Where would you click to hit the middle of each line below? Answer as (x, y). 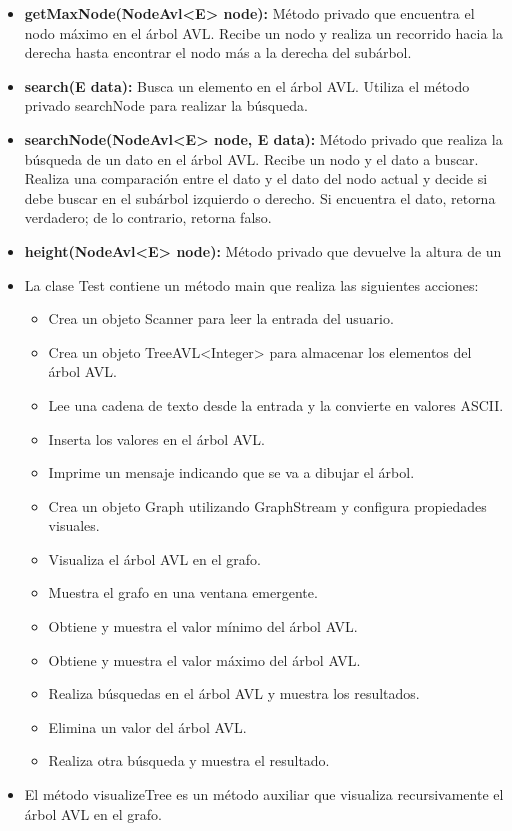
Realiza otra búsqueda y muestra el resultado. (189, 760)
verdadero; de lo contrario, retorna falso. (148, 217)
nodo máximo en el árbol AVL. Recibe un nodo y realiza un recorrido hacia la (263, 32)
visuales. (74, 525)
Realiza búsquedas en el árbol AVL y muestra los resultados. (234, 693)
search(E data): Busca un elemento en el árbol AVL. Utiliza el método (247, 85)
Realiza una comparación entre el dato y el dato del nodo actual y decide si (256, 178)
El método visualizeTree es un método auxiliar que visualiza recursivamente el (264, 794)
